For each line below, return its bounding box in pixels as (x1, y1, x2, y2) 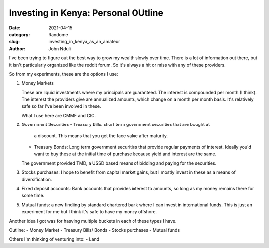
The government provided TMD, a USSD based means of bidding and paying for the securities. (21, 160, 217, 166)
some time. (21, 192, 45, 199)
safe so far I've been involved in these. (21, 103, 102, 109)
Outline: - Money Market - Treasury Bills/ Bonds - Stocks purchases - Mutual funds (9, 227, 180, 233)
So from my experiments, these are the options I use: (9, 71, 118, 77)
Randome (48, 31, 68, 37)
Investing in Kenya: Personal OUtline (9, 7, 164, 18)
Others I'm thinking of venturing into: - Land (9, 236, 100, 242)
